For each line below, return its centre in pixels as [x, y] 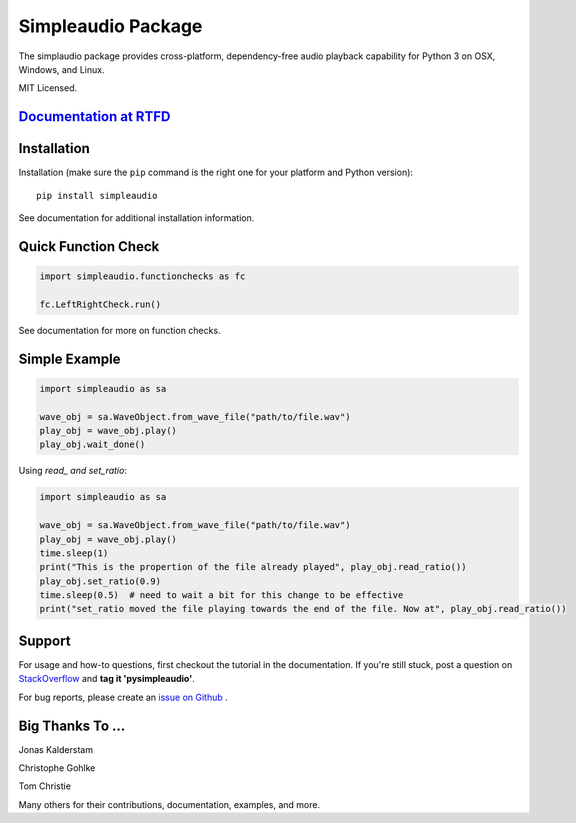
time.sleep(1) [74, 553]
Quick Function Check [89, 246]
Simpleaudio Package [110, 26]
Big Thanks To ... [72, 725]
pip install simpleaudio [97, 195]
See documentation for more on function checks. [119, 330]
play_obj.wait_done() [92, 444]
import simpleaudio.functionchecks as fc [142, 276]
